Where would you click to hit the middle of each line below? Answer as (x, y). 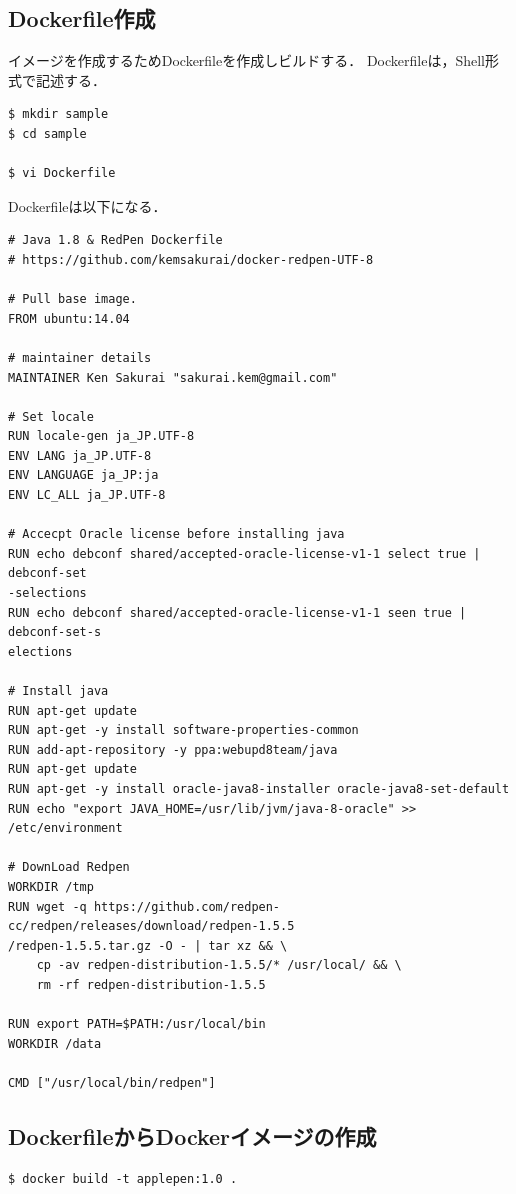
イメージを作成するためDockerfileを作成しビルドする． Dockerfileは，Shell (246, 60)
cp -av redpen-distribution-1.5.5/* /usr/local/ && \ (219, 965)
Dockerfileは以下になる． (87, 205)
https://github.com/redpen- (187, 906)
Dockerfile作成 (82, 18)
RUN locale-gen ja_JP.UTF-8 (101, 436)
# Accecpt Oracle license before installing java (176, 534)
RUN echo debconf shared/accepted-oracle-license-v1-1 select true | (244, 553)
